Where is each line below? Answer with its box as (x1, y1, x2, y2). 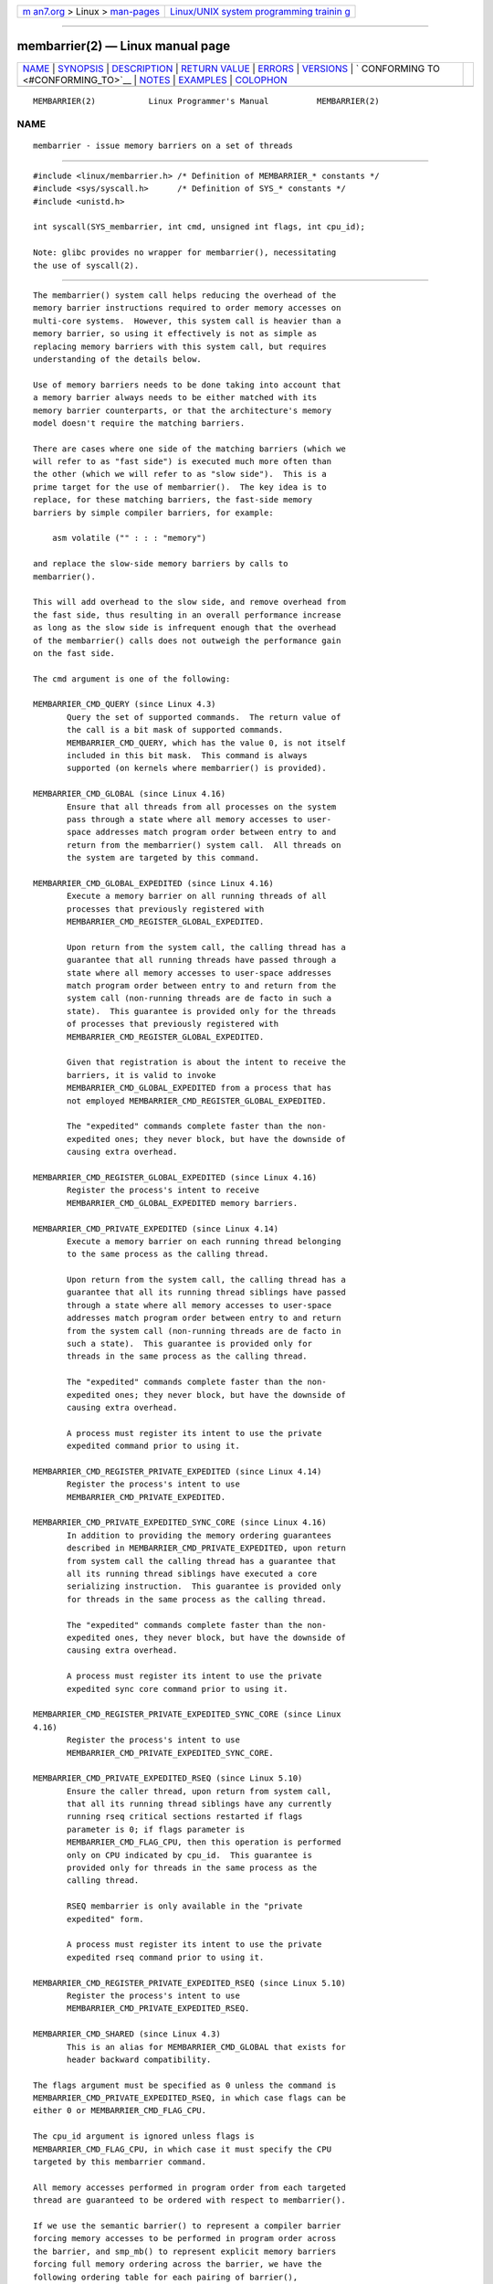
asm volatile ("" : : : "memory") (51, 533, 207, 544)
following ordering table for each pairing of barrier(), (33, 2271, 299, 2282)
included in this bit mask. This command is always (67, 750, 308, 761)
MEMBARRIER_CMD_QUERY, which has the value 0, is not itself (67, 737, 346, 748)
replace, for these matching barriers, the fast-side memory (33, 494, 312, 505)
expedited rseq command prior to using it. (67, 1951, 265, 1962)
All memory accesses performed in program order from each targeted (33, 2182, 346, 2193)
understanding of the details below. (33, 354, 203, 365)
